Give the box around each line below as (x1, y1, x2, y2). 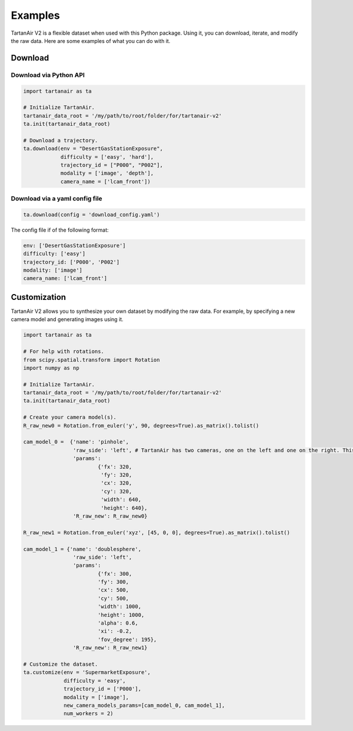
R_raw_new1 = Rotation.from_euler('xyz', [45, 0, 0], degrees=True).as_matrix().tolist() (23, 529, 291, 536)
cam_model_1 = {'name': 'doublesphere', (23, 546, 141, 552)
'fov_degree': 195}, (97, 636, 157, 643)
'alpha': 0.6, (97, 620, 138, 626)
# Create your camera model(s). (23, 414, 117, 420)
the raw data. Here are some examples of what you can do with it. (11, 37, 171, 44)
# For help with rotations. (23, 348, 104, 355)
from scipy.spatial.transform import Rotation (23, 356, 160, 363)
